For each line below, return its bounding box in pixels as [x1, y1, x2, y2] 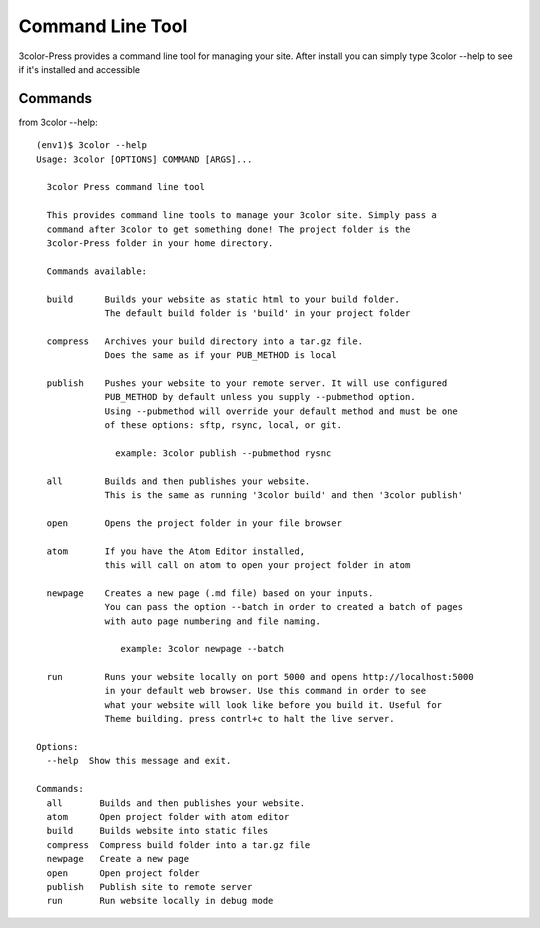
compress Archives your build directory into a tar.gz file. [46, 335, 364, 347]
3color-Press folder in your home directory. [46, 237, 274, 249]
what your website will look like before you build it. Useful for [104, 699, 443, 710]
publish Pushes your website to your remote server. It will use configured [46, 377, 448, 389]
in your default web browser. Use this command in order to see [104, 685, 427, 697]
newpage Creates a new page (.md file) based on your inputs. [46, 587, 374, 599]
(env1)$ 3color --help [36, 140, 148, 151]
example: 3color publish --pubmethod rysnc [115, 447, 332, 459]
